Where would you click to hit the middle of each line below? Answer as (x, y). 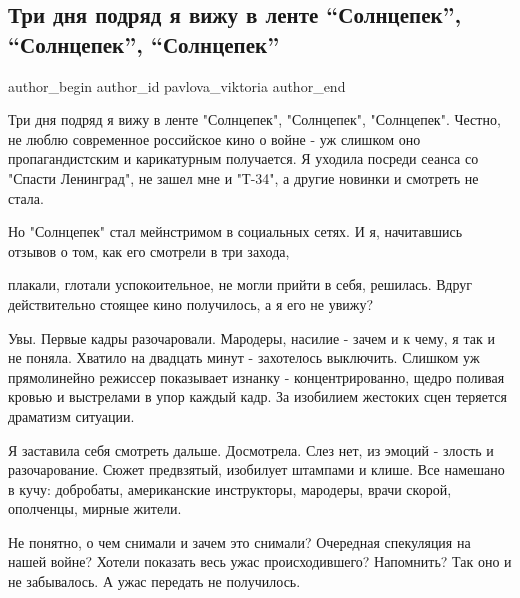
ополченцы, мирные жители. (95, 508)
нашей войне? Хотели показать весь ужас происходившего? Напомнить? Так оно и (260, 561)
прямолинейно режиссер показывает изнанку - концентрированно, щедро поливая (256, 376)
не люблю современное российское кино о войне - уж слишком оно (214, 138)
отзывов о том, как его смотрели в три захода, (149, 250)
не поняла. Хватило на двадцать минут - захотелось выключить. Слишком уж (244, 357)
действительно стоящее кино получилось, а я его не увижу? (191, 303)
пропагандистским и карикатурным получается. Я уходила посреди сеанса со (243, 158)
